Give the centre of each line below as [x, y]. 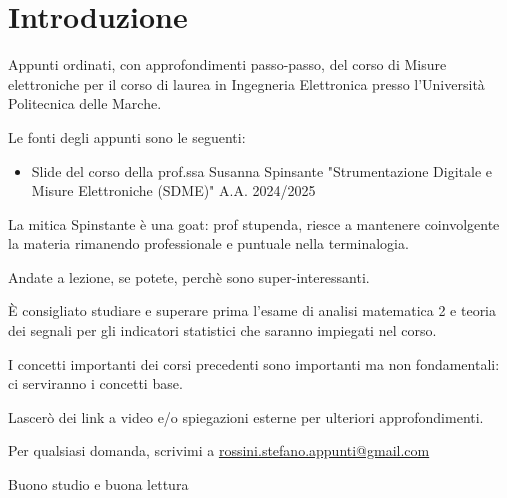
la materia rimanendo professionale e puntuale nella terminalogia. [208, 243]
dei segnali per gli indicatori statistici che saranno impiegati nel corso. [222, 330]
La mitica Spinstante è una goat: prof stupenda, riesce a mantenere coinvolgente [254, 223]
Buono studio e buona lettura [98, 484]
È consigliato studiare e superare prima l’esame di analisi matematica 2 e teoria [252, 310]
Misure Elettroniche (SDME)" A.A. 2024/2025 [173, 190]
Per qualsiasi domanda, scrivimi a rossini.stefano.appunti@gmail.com [219, 450]
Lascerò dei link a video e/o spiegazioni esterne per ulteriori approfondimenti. [246, 416]
